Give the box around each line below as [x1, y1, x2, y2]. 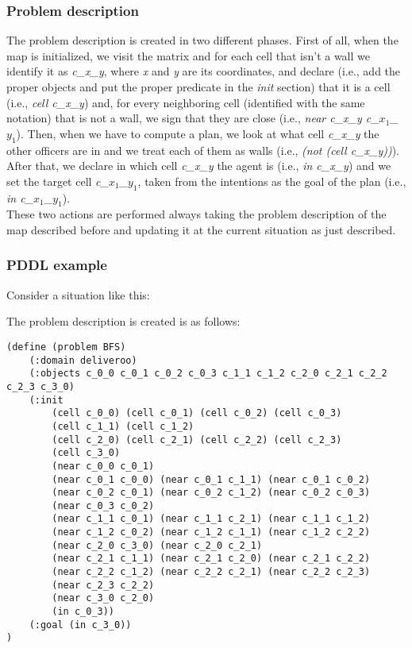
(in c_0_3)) [52, 606, 115, 618]
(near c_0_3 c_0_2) [52, 499, 155, 511]
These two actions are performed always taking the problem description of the [6, 206, 387, 222]
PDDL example [6, 255, 107, 275]
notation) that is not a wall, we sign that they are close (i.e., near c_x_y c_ [6, 110, 379, 126]
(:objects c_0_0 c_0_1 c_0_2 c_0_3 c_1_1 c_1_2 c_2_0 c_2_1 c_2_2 [29, 368, 387, 380]
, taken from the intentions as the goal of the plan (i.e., [137, 172, 406, 189]
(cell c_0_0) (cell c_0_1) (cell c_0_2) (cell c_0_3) [52, 407, 342, 419]
